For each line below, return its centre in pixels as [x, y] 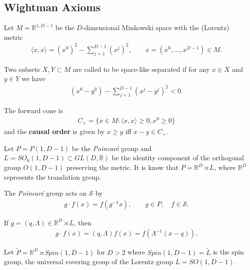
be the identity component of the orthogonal [178, 158]
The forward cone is [34, 110]
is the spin [228, 252]
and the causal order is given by [54, 131]
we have [33, 78]
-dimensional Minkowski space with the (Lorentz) [156, 27]
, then [82, 222]
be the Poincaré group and [112, 148]
